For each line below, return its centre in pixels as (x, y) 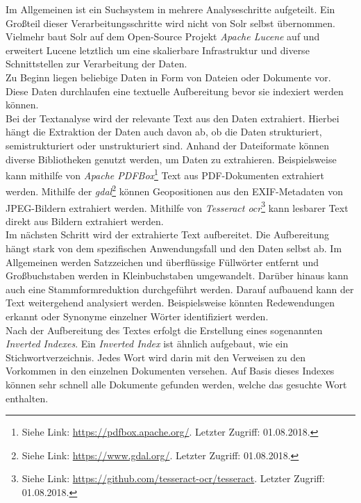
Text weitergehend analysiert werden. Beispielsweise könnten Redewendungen (170, 303)
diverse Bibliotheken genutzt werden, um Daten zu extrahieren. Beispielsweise (171, 159)
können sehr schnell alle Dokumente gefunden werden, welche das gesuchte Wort (176, 384)
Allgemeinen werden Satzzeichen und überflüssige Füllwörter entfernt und (162, 262)
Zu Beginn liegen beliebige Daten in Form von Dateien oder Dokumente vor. (168, 77)
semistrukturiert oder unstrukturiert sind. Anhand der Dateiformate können (168, 145)
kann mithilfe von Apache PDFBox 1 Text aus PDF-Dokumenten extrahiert (165, 174)
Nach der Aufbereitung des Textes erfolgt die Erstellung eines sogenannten (164, 330)
